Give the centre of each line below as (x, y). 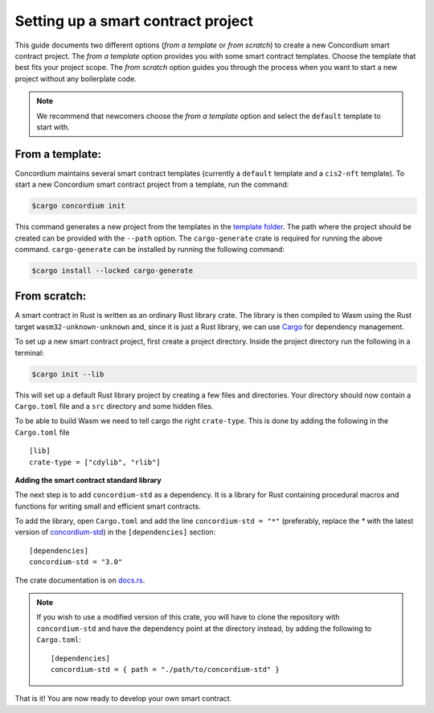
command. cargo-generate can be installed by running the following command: (150, 249)
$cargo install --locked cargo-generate (112, 270)
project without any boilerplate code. (76, 78)
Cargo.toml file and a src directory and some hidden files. (114, 406)
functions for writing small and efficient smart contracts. (108, 506)
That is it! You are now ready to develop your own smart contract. (123, 699)
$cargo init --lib (68, 374)
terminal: (29, 352)
